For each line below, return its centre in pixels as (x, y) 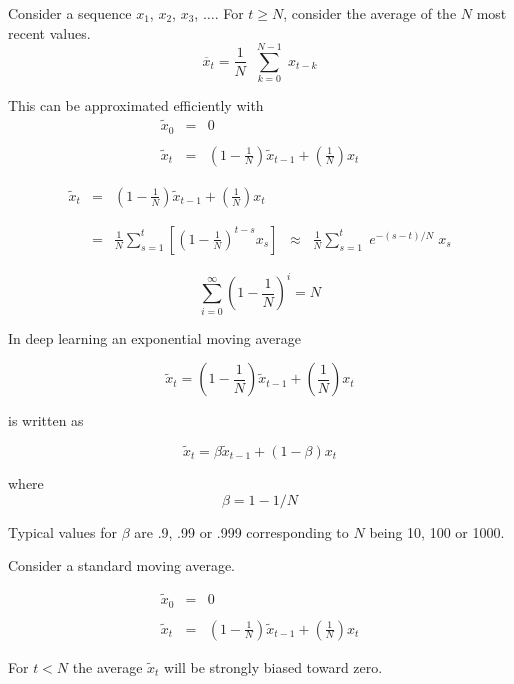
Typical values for (63, 531)
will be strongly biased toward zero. (273, 666)
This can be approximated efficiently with (136, 105)
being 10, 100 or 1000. (437, 531)
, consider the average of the (370, 13)
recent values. (49, 32)
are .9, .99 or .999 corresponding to (241, 531)
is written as (46, 420)
